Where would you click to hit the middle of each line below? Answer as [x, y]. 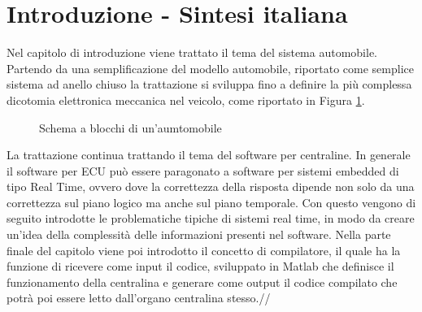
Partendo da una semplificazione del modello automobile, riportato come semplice [210, 68]
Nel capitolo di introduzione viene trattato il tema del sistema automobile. [192, 52]
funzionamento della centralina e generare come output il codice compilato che [202, 282]
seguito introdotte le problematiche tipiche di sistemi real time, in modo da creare [211, 218]
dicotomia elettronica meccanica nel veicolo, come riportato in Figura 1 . [186, 100]
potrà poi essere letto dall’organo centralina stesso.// [139, 298]
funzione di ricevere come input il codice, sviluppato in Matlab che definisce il [200, 266]
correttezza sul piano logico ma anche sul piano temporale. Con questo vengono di [211, 202]
